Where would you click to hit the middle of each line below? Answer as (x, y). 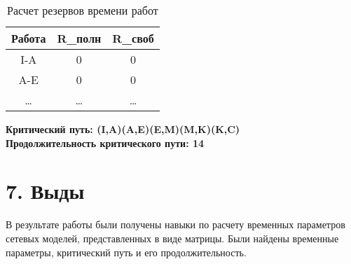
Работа (29, 38)
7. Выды (45, 191)
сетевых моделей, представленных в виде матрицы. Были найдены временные (172, 238)
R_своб (133, 38)
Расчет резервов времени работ (83, 10)
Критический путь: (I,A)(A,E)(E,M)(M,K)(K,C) (123, 129)
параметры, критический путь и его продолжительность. (126, 252)
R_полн (79, 38)
